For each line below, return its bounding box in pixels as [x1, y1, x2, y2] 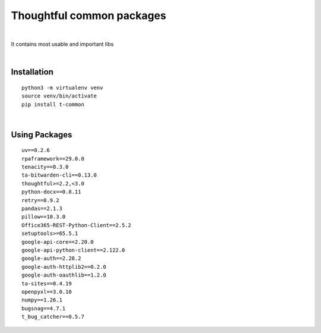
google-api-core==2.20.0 [21, 238, 94, 245]
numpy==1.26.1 [21, 297, 62, 303]
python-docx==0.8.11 [21, 189, 81, 196]
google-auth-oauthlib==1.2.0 [21, 272, 106, 279]
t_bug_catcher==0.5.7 [21, 313, 84, 321]
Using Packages [11, 130, 73, 140]
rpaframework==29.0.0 [21, 155, 84, 162]
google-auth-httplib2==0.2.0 [21, 263, 106, 270]
